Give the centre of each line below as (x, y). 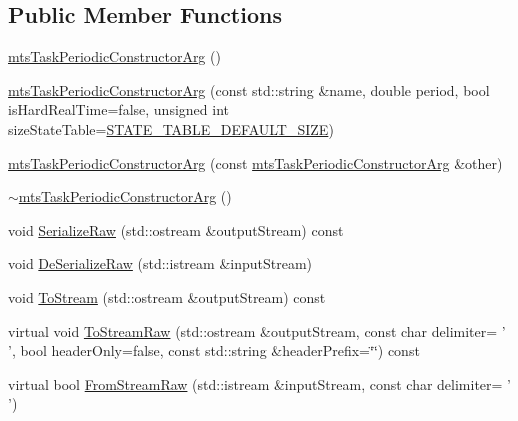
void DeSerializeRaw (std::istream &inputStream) (160, 263)
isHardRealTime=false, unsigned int (118, 109)
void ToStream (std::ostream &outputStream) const (167, 296)
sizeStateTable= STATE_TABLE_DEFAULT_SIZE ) (171, 128)
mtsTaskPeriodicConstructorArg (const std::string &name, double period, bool (249, 89)
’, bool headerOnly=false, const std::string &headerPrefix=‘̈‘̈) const (214, 350)
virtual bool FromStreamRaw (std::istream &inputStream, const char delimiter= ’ (260, 383)
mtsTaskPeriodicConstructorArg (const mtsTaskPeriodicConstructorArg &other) (255, 162)
